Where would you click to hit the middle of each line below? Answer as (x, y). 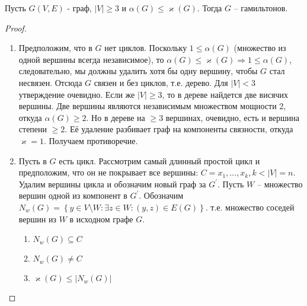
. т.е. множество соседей (250, 207)
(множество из (260, 48)
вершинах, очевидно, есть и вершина (233, 117)
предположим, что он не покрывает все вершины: (108, 172)
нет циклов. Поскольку (146, 48)
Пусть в (33, 160)
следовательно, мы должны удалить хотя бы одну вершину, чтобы (138, 71)
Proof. (16, 28)
